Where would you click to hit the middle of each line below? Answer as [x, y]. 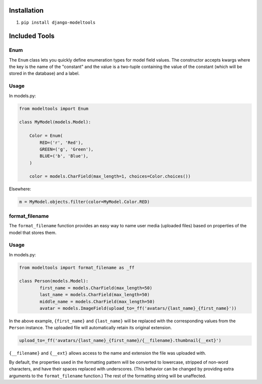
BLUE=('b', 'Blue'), [64, 156]
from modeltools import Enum [54, 109]
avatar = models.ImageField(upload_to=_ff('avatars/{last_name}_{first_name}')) [138, 309]
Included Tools [32, 36]
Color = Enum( [46, 136]
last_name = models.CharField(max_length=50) [95, 295]
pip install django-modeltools [58, 22]
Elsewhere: [20, 189]
